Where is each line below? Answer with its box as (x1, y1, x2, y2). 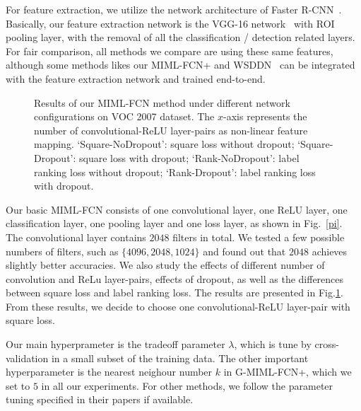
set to (6, 378, 30, 393)
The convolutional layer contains (6, 229, 146, 244)
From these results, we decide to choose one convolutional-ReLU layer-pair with (6, 299, 350, 313)
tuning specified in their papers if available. (6, 392, 194, 407)
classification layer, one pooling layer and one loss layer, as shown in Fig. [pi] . (6, 216, 343, 231)
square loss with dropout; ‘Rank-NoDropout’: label (79, 150, 300, 165)
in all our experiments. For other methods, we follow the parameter (41, 378, 333, 393)
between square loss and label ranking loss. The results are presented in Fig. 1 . (6, 285, 343, 300)
